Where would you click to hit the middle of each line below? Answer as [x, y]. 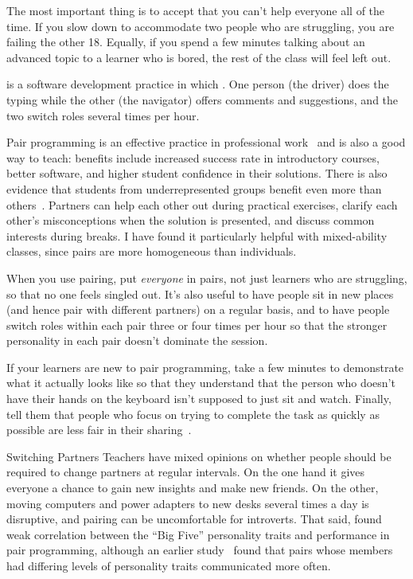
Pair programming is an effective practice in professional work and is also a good [206, 142]
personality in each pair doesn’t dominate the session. [137, 340]
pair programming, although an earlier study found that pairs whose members [200, 550]
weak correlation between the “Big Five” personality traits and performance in [198, 534]
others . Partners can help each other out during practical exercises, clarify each [202, 204]
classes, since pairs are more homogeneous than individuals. [152, 251]
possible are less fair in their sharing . [99, 430]
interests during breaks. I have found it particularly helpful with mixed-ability [197, 235]
